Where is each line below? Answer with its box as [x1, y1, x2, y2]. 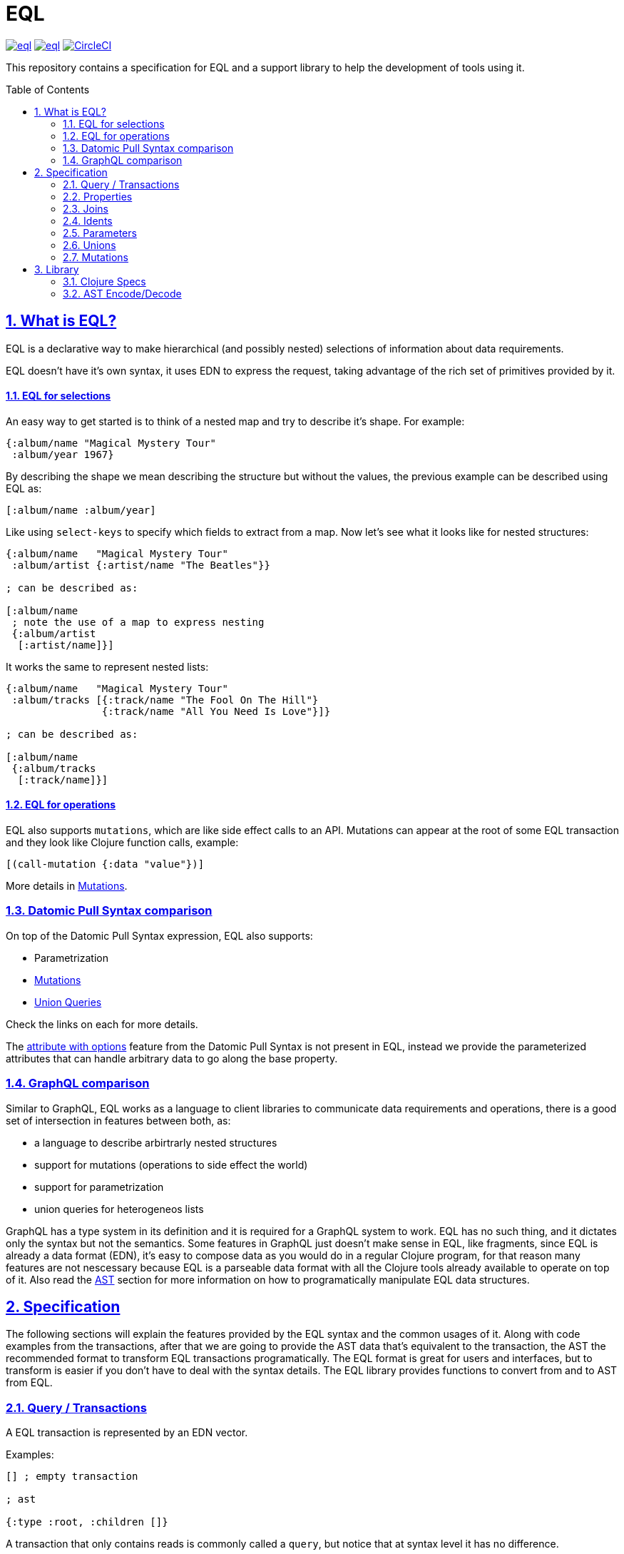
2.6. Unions [63, 238, 116, 251]
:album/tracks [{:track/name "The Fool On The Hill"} [11, 694, 319, 706]
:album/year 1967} [11, 448, 114, 460]
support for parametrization [34, 1180, 164, 1193]
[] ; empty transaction [6, 1471, 138, 1483]
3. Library [34, 263, 79, 275]
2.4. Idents [63, 214, 113, 227]
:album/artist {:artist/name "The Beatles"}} [11, 559, 270, 571]
